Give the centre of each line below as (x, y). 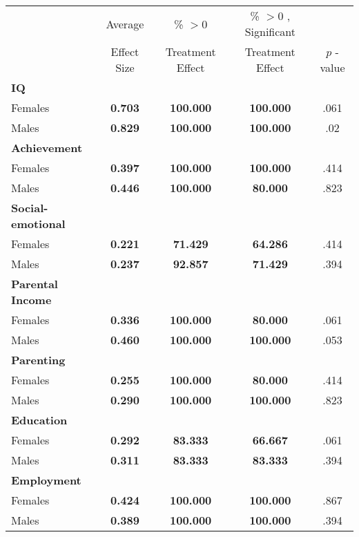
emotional (38, 224)
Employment (46, 480)
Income (31, 300)
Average (125, 23)
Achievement (47, 148)
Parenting (38, 360)
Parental (35, 284)
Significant (270, 31)
